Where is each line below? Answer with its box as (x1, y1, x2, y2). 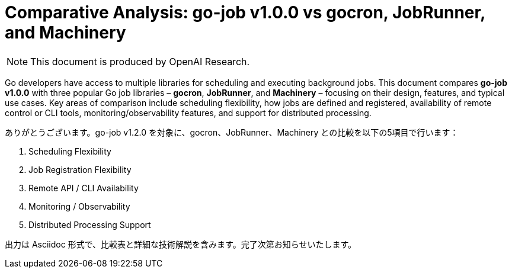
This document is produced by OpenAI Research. (30, 55, 250, 68)
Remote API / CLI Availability (28, 182, 139, 193)
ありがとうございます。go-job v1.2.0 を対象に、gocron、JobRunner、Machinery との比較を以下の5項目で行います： (5, 127, 459, 137)
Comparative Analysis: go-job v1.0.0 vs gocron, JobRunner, (5, 2, 485, 23)
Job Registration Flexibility (28, 164, 132, 175)
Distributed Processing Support (28, 219, 151, 230)
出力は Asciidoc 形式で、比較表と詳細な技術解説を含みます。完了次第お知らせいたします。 (5, 239, 357, 249)
